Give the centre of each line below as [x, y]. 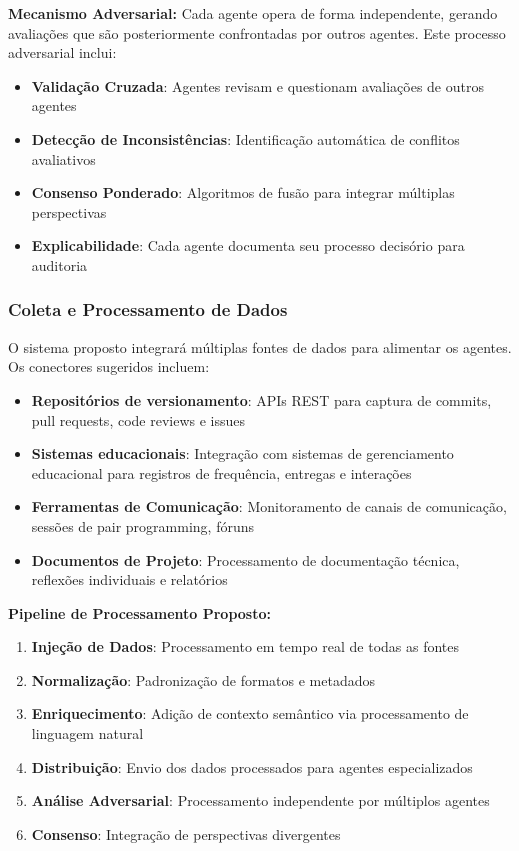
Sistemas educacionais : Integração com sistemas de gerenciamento [242, 453]
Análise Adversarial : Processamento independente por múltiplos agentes [260, 800]
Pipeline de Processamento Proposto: [139, 612]
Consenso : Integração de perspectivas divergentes [186, 833]
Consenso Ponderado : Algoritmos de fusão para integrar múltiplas [243, 192]
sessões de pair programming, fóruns [143, 525]
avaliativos [63, 158]
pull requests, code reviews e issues [138, 419]
